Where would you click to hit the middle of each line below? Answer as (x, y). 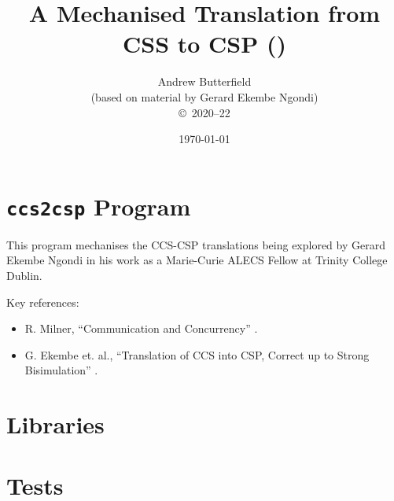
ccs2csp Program (99, 206)
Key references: (43, 302)
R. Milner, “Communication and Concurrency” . (141, 328)
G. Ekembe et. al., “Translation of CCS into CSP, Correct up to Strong (197, 354)
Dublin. (24, 275)
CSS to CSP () (204, 44)
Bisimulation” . (61, 370)
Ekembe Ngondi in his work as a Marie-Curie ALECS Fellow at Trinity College (197, 260)
